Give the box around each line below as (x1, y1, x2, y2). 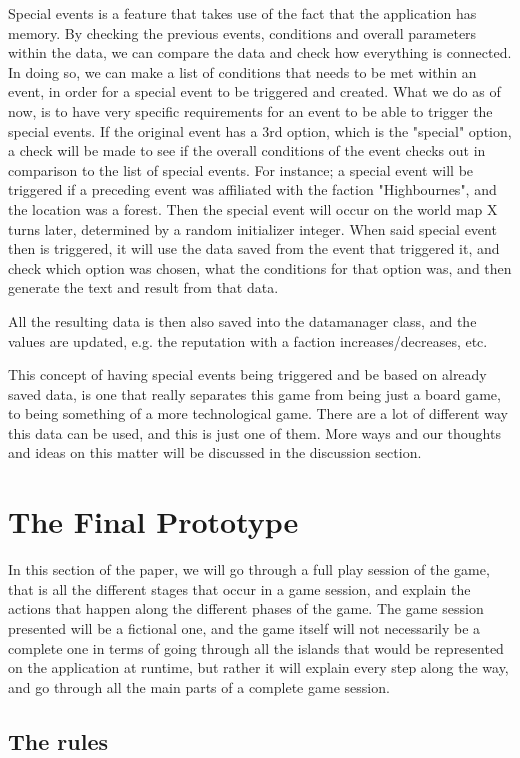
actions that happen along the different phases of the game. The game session (8, 598, 484, 619)
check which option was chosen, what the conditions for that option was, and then (8, 257, 512, 278)
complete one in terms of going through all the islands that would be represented (8, 637, 504, 658)
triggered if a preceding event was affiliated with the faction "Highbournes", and (8, 179, 497, 200)
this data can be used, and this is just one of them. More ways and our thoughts (8, 422, 501, 443)
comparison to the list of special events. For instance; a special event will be (8, 159, 474, 180)
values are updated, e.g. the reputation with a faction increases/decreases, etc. (8, 330, 488, 351)
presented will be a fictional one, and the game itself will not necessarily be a (8, 617, 481, 638)
